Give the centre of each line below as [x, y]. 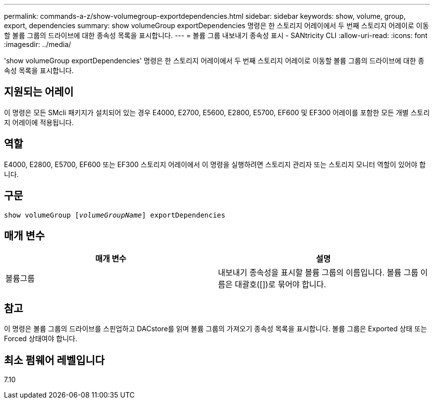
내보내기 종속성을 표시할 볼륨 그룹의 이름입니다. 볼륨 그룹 [318, 273]
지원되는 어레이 [39, 92]
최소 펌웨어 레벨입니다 [54, 360]
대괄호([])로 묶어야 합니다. [280, 285]
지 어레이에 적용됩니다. [39, 122]
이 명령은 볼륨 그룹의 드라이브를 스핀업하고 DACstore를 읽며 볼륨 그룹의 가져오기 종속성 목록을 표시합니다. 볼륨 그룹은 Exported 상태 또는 [216, 329]
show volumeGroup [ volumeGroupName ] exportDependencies [115, 215]
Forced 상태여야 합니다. [41, 339]
